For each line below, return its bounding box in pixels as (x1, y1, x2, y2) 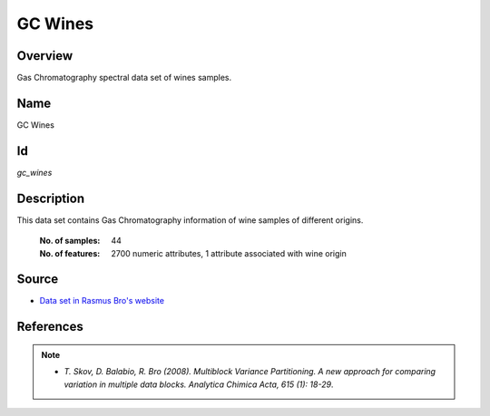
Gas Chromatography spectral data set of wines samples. (16, 73, 231, 83)
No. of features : (39, 247, 101, 258)
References (16, 319, 83, 334)
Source (16, 272, 59, 287)
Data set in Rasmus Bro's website (39, 295, 165, 306)
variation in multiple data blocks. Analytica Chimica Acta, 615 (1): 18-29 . (64, 379, 334, 390)
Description (16, 190, 85, 206)
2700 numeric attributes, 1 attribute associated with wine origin (111, 247, 347, 258)
